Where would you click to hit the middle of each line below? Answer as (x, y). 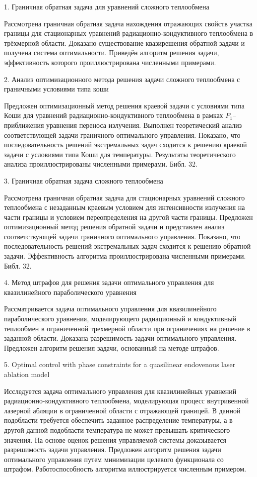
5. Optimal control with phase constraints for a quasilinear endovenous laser (120, 364)
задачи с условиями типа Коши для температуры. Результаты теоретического (120, 154)
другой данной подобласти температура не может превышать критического (117, 429)
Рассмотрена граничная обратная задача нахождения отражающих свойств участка (128, 23)
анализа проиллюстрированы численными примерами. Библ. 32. (101, 164)
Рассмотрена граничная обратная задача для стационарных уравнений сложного (125, 197)
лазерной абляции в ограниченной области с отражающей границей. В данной (122, 410)
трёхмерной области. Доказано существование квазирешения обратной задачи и (125, 43)
